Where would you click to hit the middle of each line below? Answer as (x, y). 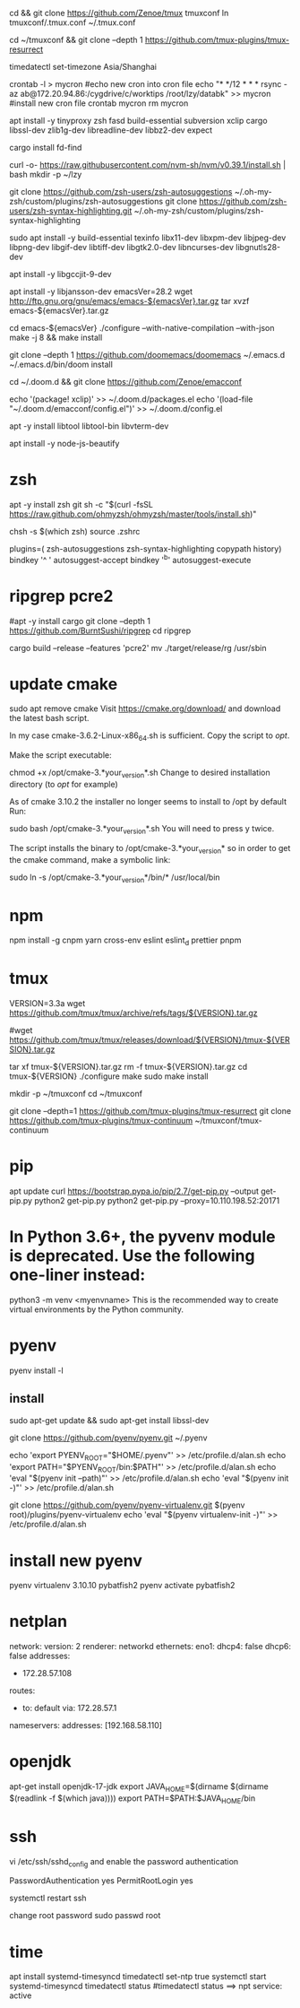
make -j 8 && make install (56, 337)
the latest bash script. (49, 718)
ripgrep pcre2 (61, 596)
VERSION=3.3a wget (47, 1004)
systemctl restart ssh (48, 1898)
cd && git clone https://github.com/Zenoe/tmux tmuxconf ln (119, 13)
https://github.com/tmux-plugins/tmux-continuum (101, 1121)
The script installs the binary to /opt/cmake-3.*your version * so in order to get (150, 849)
